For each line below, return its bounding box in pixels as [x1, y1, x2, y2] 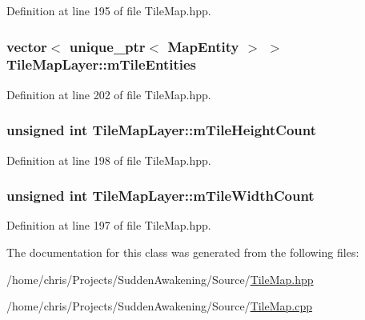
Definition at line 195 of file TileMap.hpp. [6, 2, 211, 18]
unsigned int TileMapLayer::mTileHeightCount [6, 120, 316, 140]
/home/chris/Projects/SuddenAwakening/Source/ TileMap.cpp [6, 298, 313, 314]
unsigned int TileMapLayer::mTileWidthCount [6, 186, 315, 206]
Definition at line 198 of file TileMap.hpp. [6, 151, 211, 168]
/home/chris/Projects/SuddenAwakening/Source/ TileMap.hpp [6, 270, 314, 287]
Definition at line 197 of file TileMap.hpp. [6, 217, 211, 234]
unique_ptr [69, 36, 146, 56]
